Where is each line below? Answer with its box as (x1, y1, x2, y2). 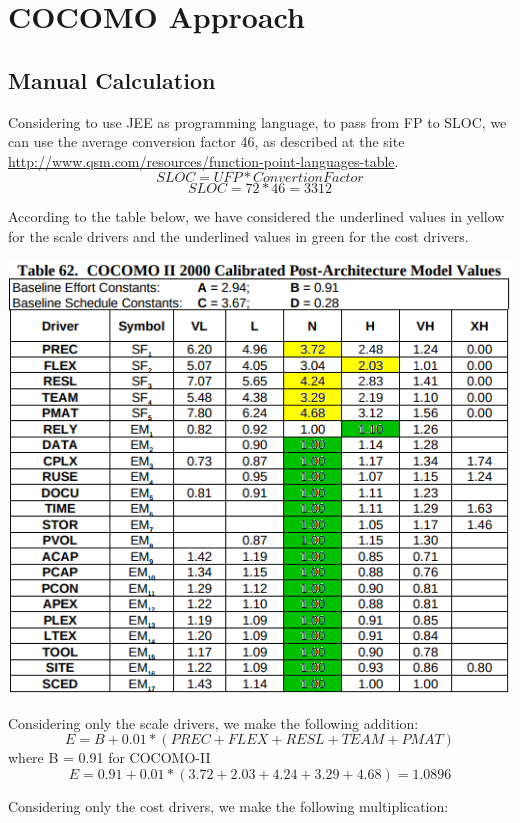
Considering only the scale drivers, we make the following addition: (8, 712, 419, 733)
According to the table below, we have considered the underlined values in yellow (8, 206, 505, 227)
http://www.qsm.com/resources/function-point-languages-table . (8, 150, 399, 171)
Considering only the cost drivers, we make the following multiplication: (8, 795, 449, 816)
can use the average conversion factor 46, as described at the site (8, 131, 405, 152)
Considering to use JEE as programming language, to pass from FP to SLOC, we (8, 111, 507, 132)
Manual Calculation (8, 64, 216, 95)
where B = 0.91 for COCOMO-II (8, 747, 211, 768)
